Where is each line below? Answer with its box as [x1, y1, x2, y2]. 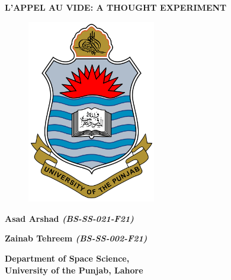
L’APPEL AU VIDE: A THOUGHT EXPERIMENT [5, 1, 227, 13]
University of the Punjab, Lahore [5, 263, 143, 276]
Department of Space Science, [5, 252, 130, 264]
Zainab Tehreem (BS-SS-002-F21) [5, 232, 147, 244]
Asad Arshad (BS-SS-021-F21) [5, 212, 134, 224]
